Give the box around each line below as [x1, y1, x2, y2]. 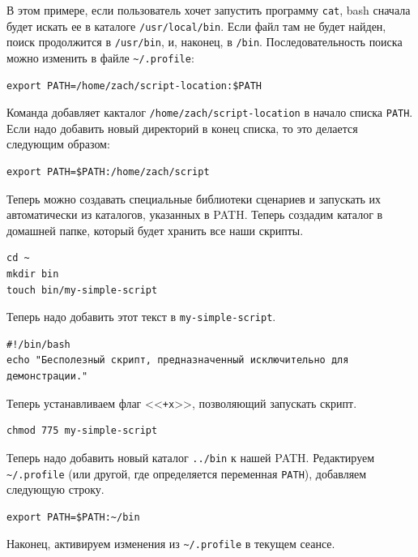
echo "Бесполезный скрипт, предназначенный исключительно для [6, 354, 349, 366]
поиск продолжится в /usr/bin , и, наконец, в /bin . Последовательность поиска [6, 33, 403, 50]
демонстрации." [6, 371, 88, 383]
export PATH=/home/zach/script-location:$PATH [6, 79, 262, 92]
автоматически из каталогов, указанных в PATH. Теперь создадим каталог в [6, 206, 383, 223]
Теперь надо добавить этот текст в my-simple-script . [6, 308, 276, 325]
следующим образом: [6, 135, 110, 152]
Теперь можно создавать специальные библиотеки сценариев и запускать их [6, 190, 382, 207]
